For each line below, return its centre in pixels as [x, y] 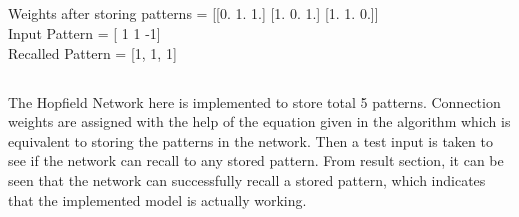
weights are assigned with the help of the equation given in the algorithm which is [259, 121]
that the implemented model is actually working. [157, 199]
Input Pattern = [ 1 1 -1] [84, 32]
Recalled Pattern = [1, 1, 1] [92, 52]
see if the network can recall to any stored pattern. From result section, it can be [256, 160]
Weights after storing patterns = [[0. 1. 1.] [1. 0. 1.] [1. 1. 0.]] [193, 13]
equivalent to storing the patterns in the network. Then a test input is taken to [250, 140]
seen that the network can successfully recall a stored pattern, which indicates [247, 179]
